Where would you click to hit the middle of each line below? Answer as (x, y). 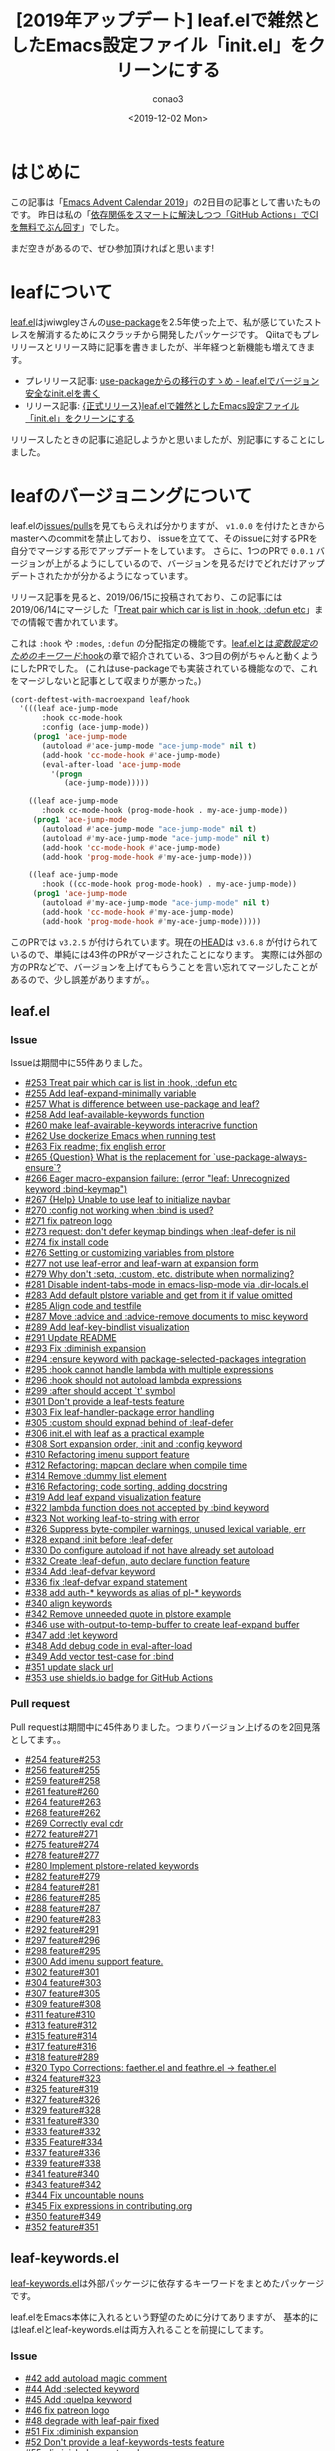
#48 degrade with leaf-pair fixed (92, 2420)
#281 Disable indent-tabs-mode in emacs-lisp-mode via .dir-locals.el (166, 1285)
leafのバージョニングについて (131, 495)
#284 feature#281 (62, 1887)
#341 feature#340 (62, 2173)
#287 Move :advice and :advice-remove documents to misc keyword (166, 1317)
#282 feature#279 (62, 1876)
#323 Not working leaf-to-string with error (112, 1518)
